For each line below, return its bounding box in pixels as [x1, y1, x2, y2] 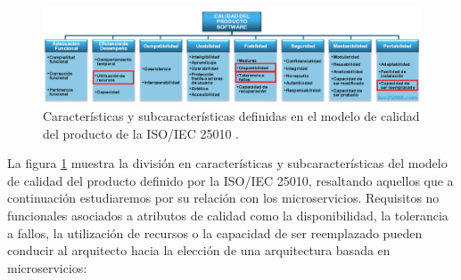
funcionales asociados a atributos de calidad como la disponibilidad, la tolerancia [7, 206, 449, 225]
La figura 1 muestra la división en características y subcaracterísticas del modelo [7, 154, 448, 172]
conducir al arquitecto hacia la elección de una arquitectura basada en [7, 241, 391, 260]
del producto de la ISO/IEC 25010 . [43, 124, 239, 142]
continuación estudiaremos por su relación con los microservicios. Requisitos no [7, 188, 440, 207]
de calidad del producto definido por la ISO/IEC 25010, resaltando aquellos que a [7, 171, 454, 189]
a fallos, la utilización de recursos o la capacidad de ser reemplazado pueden [7, 223, 423, 242]
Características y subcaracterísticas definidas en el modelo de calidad [43, 107, 420, 125]
